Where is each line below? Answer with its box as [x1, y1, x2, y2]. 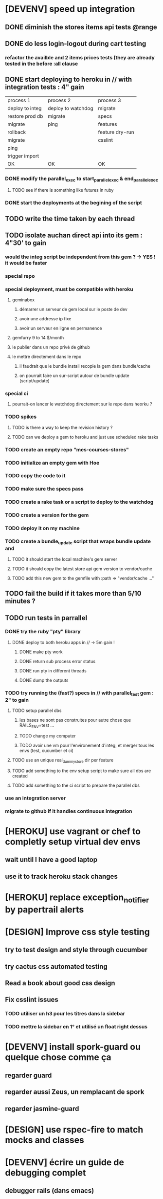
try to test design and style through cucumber [5, 946, 148, 954]
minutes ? [5, 597, 36, 605]
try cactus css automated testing [5, 962, 108, 971]
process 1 [7, 97, 31, 104]
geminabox [12, 297, 35, 303]
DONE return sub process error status [19, 658, 96, 664]
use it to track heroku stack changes [5, 872, 118, 881]
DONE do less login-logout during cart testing [5, 39, 146, 47]
